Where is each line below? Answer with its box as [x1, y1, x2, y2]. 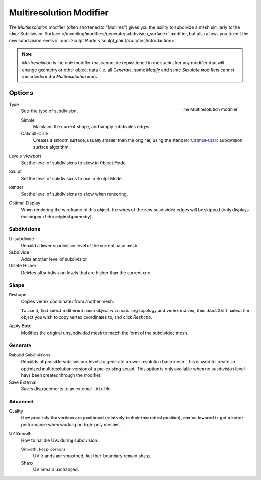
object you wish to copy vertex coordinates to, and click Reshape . [21, 314, 152, 320]
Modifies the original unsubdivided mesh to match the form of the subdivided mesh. [21, 330, 188, 336]
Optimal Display [9, 200, 41, 206]
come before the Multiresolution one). [22, 73, 98, 79]
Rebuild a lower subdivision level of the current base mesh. [21, 243, 139, 248]
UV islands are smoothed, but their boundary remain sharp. [33, 453, 152, 459]
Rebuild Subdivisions [9, 352, 51, 358]
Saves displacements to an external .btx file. [21, 386, 112, 392]
